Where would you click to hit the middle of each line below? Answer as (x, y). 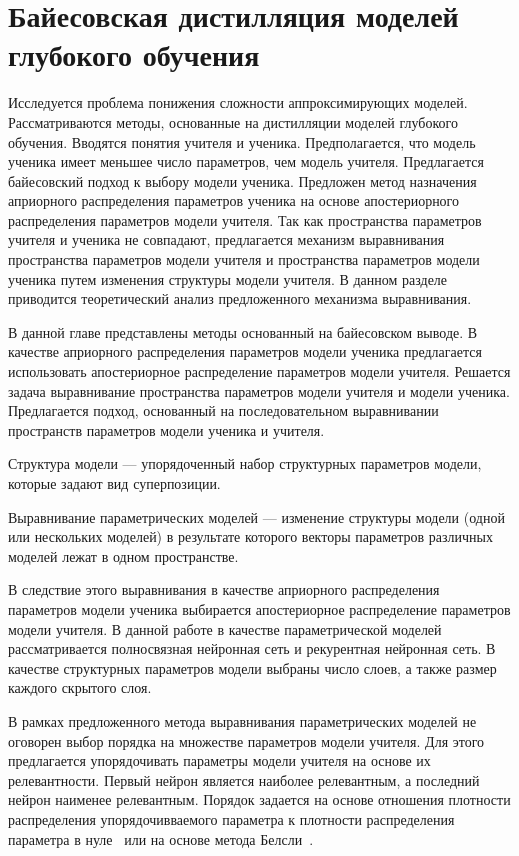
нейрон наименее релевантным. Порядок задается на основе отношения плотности (259, 799)
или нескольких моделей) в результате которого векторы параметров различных (250, 536)
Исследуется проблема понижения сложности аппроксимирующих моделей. (238, 102)
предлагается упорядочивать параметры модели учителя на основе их (219, 760)
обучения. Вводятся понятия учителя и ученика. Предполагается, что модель (242, 141)
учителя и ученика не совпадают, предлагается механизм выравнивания (226, 239)
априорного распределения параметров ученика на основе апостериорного (234, 200)
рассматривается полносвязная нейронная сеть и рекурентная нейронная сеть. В (252, 648)
